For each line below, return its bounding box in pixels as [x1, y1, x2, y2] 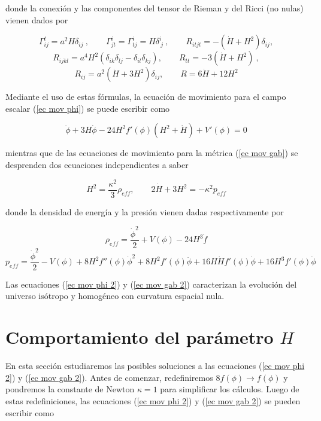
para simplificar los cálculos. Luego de [160, 383, 299, 395]
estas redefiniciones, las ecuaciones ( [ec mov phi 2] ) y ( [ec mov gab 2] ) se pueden [5, 394, 301, 407]
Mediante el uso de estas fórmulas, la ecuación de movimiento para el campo [5, 90, 286, 103]
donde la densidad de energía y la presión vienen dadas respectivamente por [5, 205, 284, 218]
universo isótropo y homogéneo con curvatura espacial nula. [5, 289, 225, 302]
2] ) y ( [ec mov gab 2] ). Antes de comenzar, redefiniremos [5, 371, 213, 383]
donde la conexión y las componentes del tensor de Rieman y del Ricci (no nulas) [5, 2, 304, 14]
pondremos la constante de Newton [5, 383, 135, 395]
